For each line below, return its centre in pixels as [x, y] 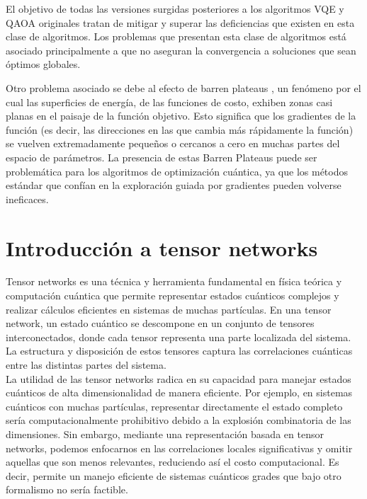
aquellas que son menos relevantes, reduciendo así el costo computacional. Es [173, 462]
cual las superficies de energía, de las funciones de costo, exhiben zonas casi [169, 102]
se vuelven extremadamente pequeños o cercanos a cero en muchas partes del [173, 143]
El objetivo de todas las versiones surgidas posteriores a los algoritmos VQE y [175, 8]
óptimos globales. [43, 64]
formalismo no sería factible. [67, 489]
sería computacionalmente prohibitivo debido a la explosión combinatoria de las [179, 420]
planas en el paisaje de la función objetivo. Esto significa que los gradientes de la [181, 116]
